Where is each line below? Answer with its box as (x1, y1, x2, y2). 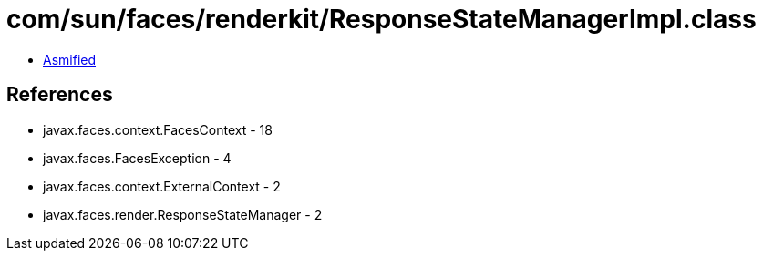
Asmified (43, 51, 97, 67)
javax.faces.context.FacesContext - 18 (43, 121, 273, 138)
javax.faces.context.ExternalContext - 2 (43, 178, 281, 194)
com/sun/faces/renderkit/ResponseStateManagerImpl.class (6, 4, 757, 35)
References (6, 83, 113, 107)
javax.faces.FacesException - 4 (43, 150, 232, 166)
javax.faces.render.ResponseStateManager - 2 (43, 206, 323, 222)
